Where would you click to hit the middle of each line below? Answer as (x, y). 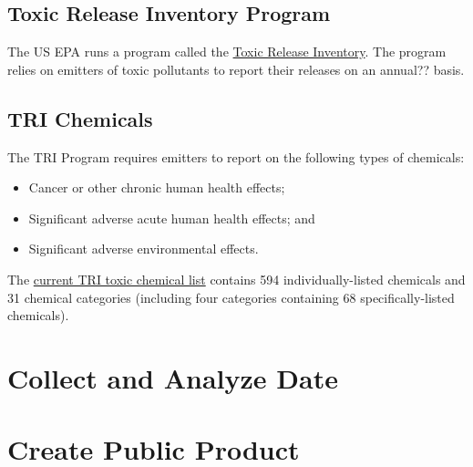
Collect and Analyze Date (173, 377)
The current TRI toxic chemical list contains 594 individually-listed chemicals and (236, 279)
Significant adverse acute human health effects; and (172, 218)
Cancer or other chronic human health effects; (157, 187)
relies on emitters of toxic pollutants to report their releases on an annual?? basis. (236, 69)
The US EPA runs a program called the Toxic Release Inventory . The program (227, 52)
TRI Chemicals (80, 118)
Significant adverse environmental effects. (144, 249)
